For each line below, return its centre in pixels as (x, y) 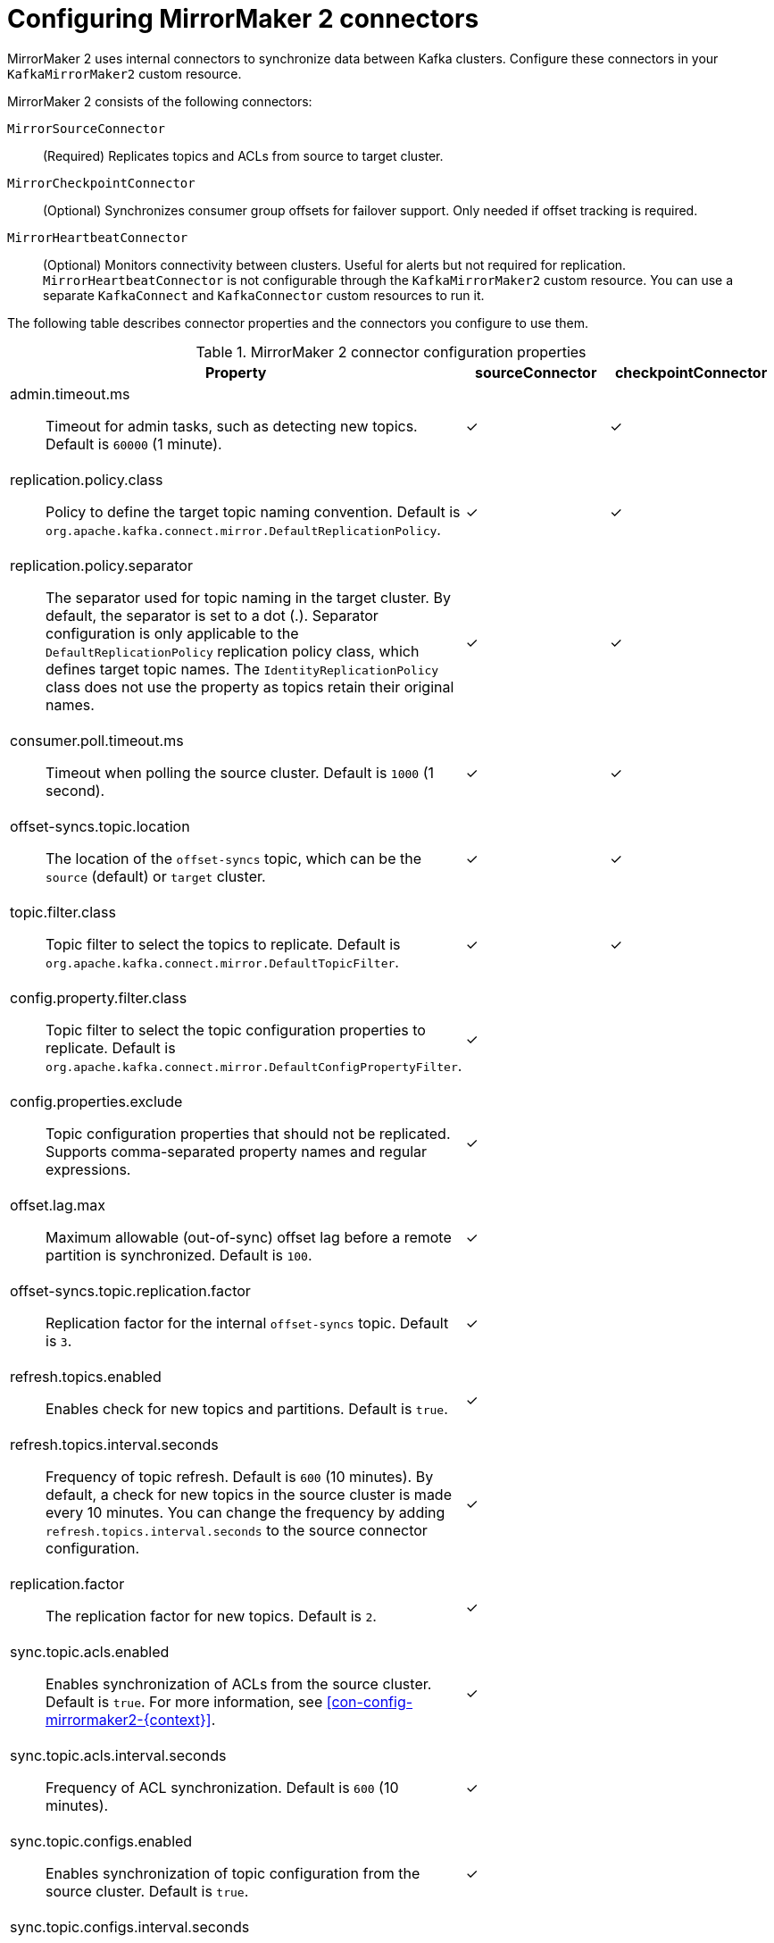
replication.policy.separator (101, 565)
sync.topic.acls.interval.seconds (118, 1755)
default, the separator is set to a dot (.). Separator (212, 615)
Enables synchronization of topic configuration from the (233, 1873)
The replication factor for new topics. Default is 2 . (211, 1616)
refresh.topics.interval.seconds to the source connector (237, 1530)
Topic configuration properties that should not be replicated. (248, 1133)
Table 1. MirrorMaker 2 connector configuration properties (391, 352)
